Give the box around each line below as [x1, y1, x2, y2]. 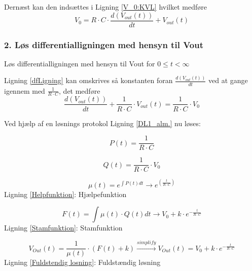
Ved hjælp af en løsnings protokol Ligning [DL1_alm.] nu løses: [4, 118, 201, 128]
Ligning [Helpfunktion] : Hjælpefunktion [4, 188, 127, 199]
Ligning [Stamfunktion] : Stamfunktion [4, 222, 123, 233]
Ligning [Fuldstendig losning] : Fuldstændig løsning [4, 257, 161, 267]
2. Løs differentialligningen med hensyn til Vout [4, 38, 203, 51]
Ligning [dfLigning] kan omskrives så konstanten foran [4, 75, 173, 86]
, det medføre [59, 85, 100, 96]
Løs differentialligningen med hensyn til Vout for [4, 58, 155, 68]
